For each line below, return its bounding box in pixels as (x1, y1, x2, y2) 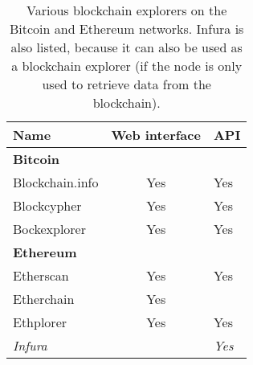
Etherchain (13, 289, 75, 308)
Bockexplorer (13, 219, 86, 238)
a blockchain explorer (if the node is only (11, 56, 243, 75)
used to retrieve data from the (42, 75, 211, 93)
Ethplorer (13, 313, 67, 331)
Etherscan (13, 266, 69, 285)
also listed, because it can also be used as (10, 38, 243, 56)
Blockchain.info (13, 173, 99, 191)
